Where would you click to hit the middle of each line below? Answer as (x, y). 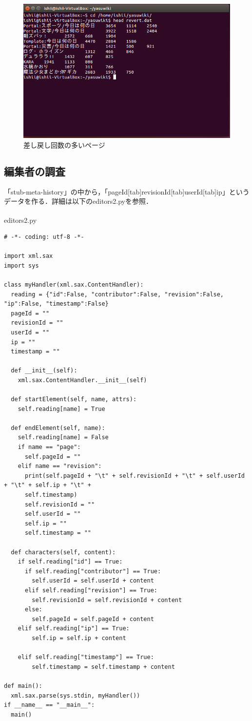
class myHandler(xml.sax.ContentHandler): (74, 284)
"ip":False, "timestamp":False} (56, 304)
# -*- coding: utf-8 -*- (44, 237)
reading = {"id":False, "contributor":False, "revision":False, (117, 294)
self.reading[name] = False (63, 438)
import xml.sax (29, 256)
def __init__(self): (44, 371)
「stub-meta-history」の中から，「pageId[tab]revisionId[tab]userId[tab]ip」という (127, 191)
